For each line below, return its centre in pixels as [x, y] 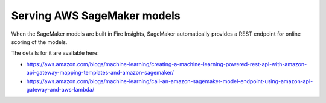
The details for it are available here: [55, 53]
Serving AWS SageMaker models [96, 16]
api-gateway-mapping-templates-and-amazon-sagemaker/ [100, 73]
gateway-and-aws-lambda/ [60, 89]
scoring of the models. [39, 42]
